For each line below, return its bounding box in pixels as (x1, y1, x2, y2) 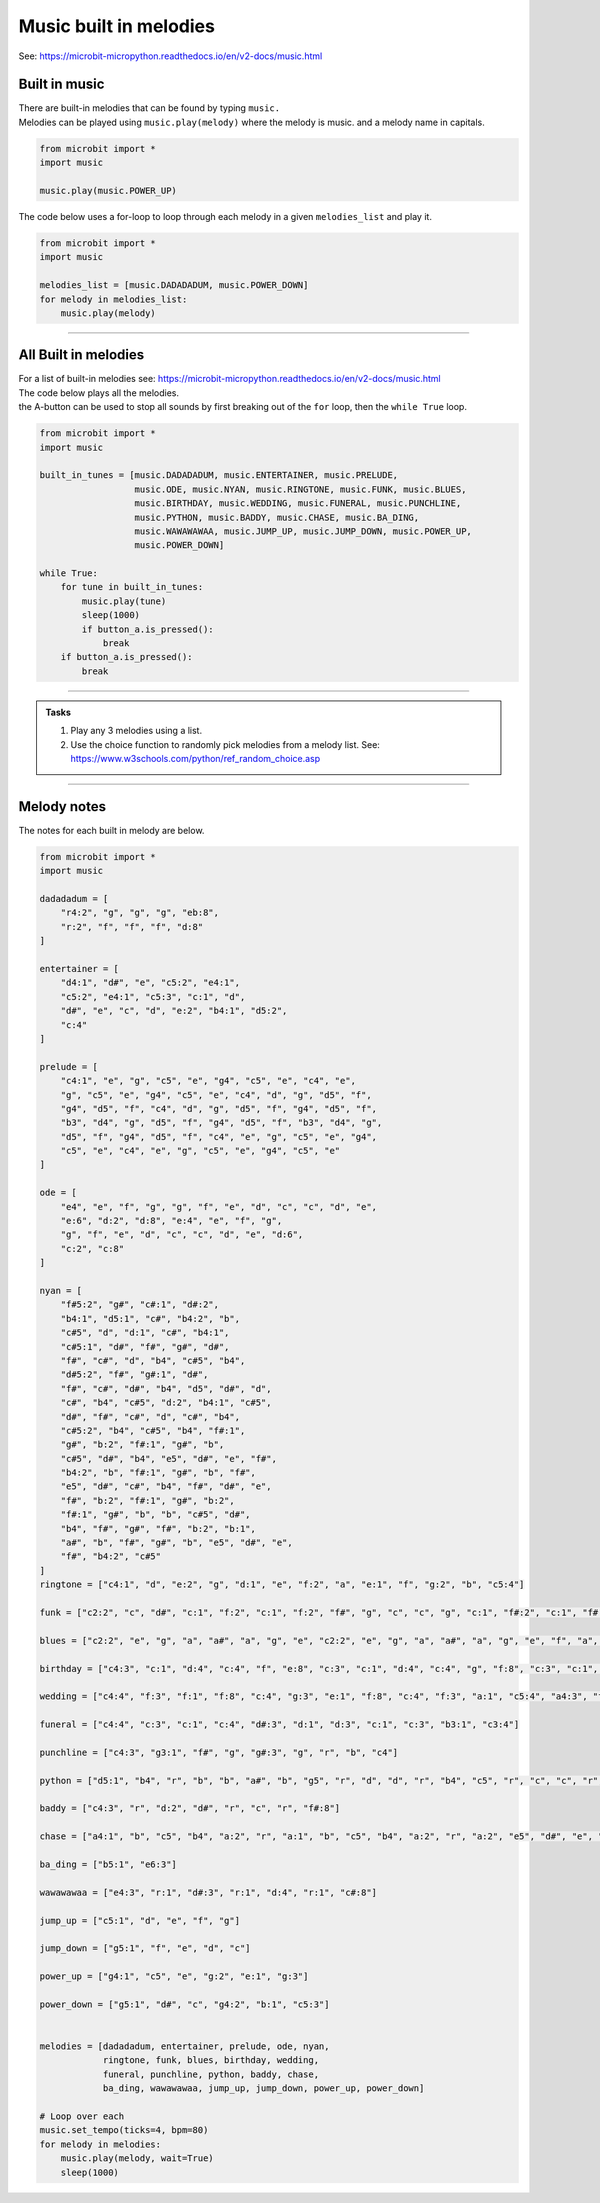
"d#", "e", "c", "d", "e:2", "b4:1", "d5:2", (60, 1005, 288, 1017)
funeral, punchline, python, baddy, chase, (102, 2068, 320, 2080)
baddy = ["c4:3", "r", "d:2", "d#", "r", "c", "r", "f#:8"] (39, 1803, 341, 1814)
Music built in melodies (18, 15, 215, 37)
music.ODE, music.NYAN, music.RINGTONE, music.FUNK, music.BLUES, (134, 483, 467, 495)
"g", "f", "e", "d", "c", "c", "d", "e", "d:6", (60, 1229, 304, 1240)
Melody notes (18, 798, 107, 815)
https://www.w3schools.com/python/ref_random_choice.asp (70, 752, 321, 764)
